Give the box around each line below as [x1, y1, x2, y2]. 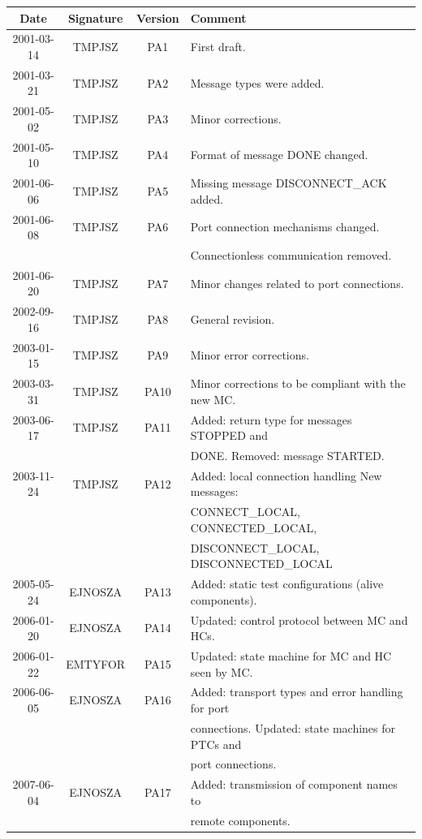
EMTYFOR [66, 655, 126, 672]
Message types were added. [190, 74, 325, 91]
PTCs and [190, 735, 242, 752]
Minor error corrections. [190, 346, 309, 364]
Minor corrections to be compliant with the [190, 375, 406, 392]
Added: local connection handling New [190, 467, 382, 484]
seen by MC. [190, 663, 253, 680]
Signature [67, 9, 123, 26]
